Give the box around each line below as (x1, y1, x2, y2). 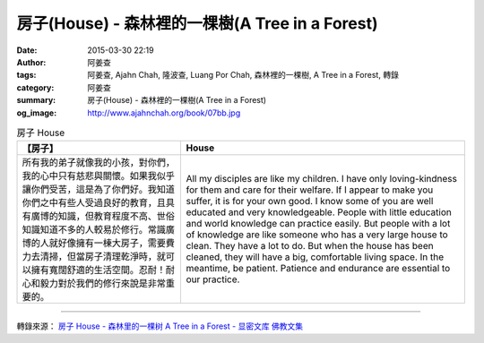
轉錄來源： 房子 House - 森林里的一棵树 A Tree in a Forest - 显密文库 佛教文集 (16, 321, 304, 331)
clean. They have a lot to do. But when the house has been (186, 240, 434, 253)
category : (16, 81, 55, 93)
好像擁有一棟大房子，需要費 (57, 237, 175, 250)
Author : (16, 56, 47, 67)
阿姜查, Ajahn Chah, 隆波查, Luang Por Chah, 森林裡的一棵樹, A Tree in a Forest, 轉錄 (87, 70, 399, 81)
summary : (16, 95, 56, 106)
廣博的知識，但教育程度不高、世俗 (30, 210, 175, 223)
